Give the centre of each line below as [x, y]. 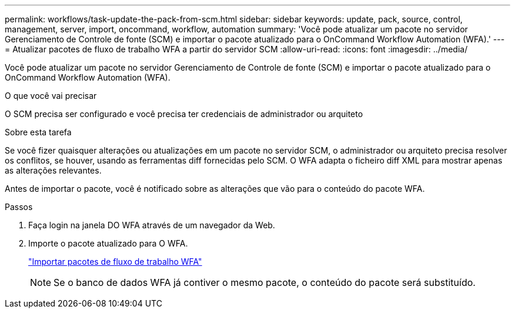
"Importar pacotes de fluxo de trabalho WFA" [115, 262]
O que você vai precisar [51, 96]
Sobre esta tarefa [38, 132]
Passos [19, 207]
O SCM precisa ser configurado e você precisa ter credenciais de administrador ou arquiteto [184, 114]
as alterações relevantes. [53, 170]
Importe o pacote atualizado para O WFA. [108, 243]
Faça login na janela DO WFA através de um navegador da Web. [152, 225]
